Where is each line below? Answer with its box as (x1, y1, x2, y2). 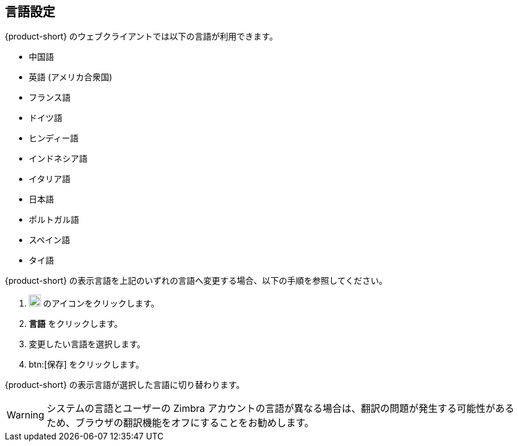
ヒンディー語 (29, 133, 79, 144)
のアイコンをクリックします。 (43, 298, 159, 309)
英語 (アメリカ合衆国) (29, 72, 113, 83)
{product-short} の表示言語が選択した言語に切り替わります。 (5, 380, 245, 390)
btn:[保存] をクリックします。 (29, 359, 144, 370)
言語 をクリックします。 (29, 318, 123, 329)
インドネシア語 (29, 153, 87, 164)
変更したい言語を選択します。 (29, 339, 146, 350)
